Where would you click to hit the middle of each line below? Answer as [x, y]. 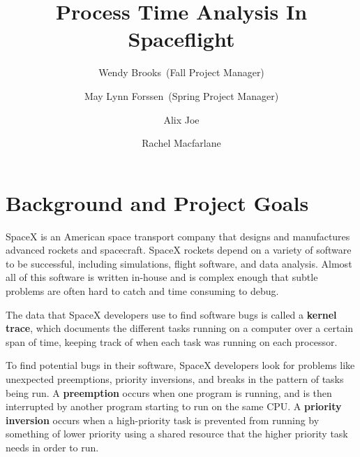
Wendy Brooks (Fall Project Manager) [181, 72]
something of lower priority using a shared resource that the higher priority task [177, 434]
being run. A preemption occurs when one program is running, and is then [169, 392]
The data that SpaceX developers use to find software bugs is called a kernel [171, 314]
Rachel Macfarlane [181, 143]
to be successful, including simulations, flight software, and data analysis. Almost [179, 263]
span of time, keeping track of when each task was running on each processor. [172, 341]
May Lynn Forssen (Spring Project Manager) [181, 95]
